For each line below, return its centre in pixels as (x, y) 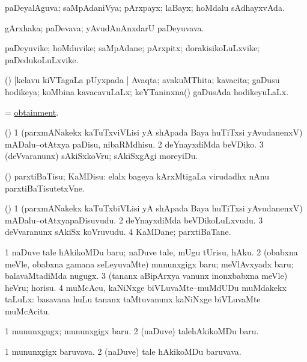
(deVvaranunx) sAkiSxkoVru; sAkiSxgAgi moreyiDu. (102, 156)
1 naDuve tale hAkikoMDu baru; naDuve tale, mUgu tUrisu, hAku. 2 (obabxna (151, 251)
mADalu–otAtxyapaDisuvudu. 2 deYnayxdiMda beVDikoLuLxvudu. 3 (134, 220)
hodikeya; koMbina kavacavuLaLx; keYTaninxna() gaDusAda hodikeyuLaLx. (147, 91)
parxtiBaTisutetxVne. (45, 188)
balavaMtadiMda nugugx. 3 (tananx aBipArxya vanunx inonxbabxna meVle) (146, 276)
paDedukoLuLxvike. (42, 59)
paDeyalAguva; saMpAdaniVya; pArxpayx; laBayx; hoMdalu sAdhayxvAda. (145, 7)
